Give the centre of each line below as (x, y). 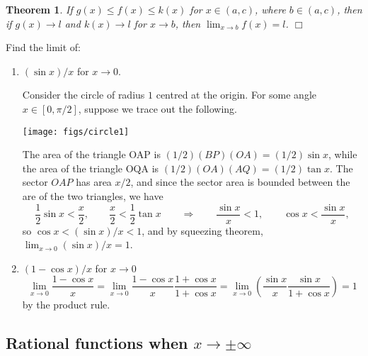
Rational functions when (97, 342)
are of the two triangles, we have (93, 196)
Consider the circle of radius (84, 95)
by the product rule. (66, 304)
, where (270, 9)
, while (343, 154)
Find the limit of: (43, 47)
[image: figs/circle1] (76, 132)
